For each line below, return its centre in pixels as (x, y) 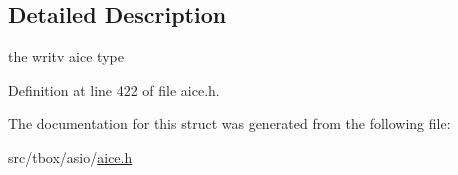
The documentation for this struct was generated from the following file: (229, 123)
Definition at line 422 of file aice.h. (114, 89)
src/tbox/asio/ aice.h (70, 156)
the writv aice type (66, 56)
